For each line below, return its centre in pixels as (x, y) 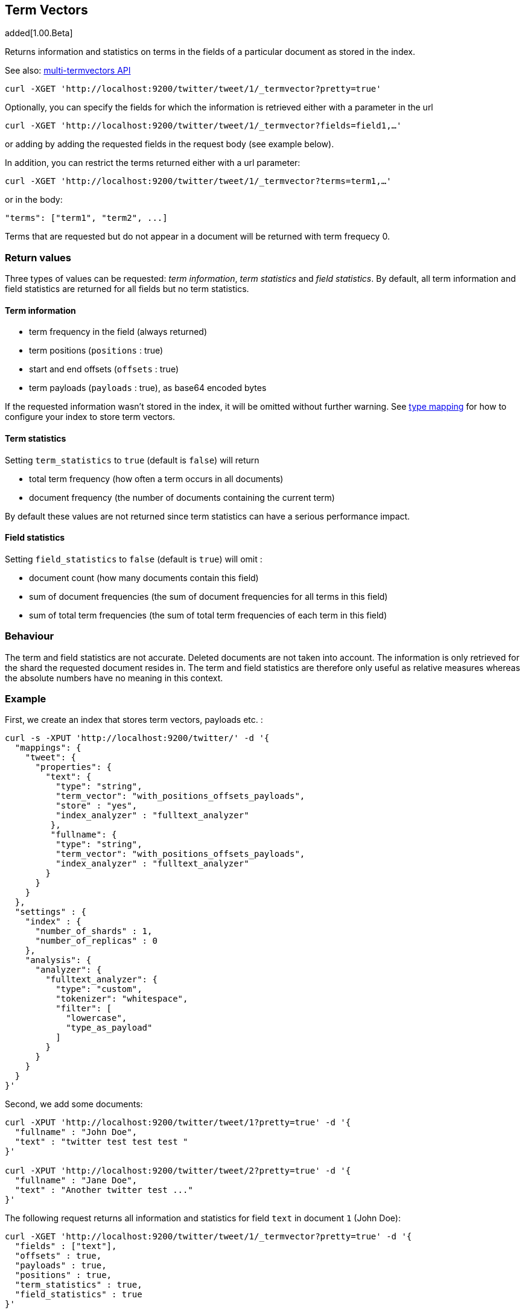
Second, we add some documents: (74, 1104)
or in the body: (34, 200)
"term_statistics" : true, (78, 1285)
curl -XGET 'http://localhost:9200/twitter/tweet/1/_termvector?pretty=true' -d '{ (208, 1237)
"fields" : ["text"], (66, 1246)
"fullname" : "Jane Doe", (76, 1181)
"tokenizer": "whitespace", (122, 999)
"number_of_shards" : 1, (94, 931)
